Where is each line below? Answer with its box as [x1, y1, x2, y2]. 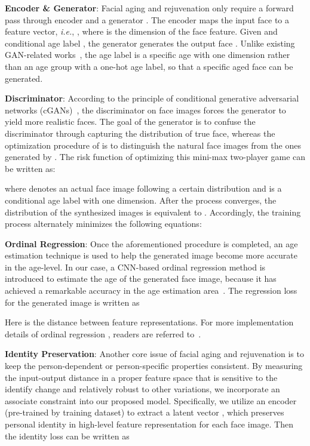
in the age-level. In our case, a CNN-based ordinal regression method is [5, 260, 266, 273]
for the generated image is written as [5, 296, 140, 308]
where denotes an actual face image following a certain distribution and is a [5, 182, 282, 195]
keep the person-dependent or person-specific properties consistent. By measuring [5, 359, 303, 372]
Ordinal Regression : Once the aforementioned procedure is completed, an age [5, 237, 298, 250]
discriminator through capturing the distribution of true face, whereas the [5, 127, 275, 139]
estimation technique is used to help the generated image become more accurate [5, 249, 297, 262]
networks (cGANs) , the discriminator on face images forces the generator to [5, 103, 286, 116]
